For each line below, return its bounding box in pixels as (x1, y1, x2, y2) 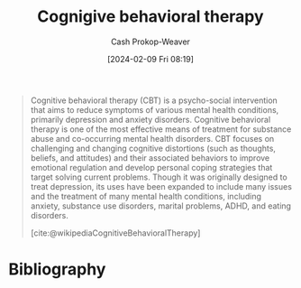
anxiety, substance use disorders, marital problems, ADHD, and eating (30, 200, 292, 211)
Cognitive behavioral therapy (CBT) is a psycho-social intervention (30, 95, 278, 106)
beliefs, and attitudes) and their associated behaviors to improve (30, 152, 270, 163)
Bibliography (8, 259, 106, 280)
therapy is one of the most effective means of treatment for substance (30, 124, 292, 135)
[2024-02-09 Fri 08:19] (106, 53, 195, 64)
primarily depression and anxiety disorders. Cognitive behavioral (30, 114, 271, 125)
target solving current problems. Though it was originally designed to (30, 172, 287, 182)
